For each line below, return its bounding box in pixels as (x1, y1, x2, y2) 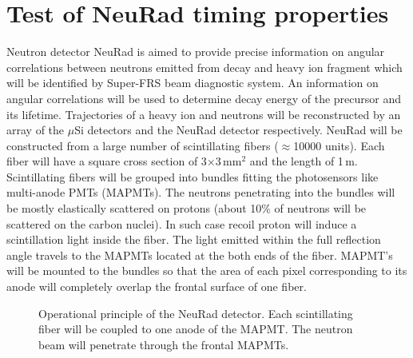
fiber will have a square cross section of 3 (6, 153, 207, 169)
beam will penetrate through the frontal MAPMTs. (38, 336, 289, 352)
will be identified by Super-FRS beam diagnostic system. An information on (6, 74, 379, 91)
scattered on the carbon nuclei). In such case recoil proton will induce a (6, 215, 357, 232)
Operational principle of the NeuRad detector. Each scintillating (38, 304, 353, 321)
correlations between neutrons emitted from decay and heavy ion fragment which (6, 58, 403, 75)
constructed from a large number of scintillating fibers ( (6, 137, 279, 153)
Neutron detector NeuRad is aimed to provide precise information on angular (6, 43, 385, 60)
